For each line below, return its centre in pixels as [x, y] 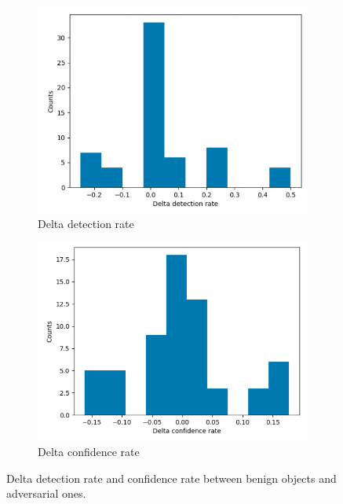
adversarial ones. [46, 493]
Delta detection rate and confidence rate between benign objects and [171, 478]
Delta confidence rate [89, 451]
